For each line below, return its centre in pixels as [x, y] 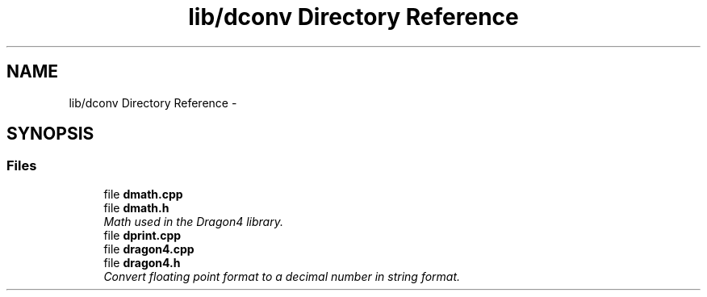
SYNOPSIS [50, 134]
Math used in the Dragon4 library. [193, 221]
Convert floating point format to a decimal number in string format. [282, 276]
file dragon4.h [142, 262]
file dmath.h [136, 207]
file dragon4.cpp [149, 249]
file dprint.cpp [142, 235]
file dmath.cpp [143, 194]
